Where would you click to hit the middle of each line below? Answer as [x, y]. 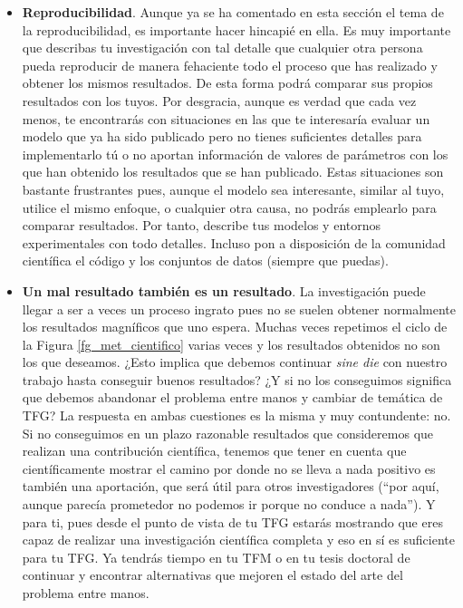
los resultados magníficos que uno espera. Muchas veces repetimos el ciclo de [235, 327]
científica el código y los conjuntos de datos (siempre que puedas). [205, 261]
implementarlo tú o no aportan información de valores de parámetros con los [235, 154]
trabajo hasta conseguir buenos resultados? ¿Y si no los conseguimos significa [237, 379]
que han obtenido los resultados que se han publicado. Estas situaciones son [233, 172]
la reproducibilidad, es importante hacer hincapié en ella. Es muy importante [236, 29]
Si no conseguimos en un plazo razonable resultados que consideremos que [228, 433]
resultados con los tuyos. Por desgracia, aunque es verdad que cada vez [219, 100]
